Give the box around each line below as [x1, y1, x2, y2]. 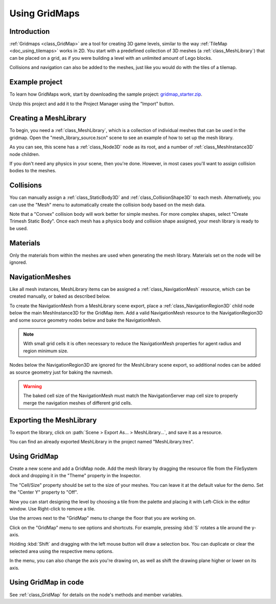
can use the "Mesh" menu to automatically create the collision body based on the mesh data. [9, 202, 206, 208]
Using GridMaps [9, 8, 80, 19]
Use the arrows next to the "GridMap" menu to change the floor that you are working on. [9, 515, 196, 521]
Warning [23, 383, 42, 389]
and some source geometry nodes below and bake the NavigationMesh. [9, 317, 162, 323]
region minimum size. [23, 348, 68, 354]
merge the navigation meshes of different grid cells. [23, 399, 132, 406]
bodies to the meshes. [9, 168, 56, 174]
